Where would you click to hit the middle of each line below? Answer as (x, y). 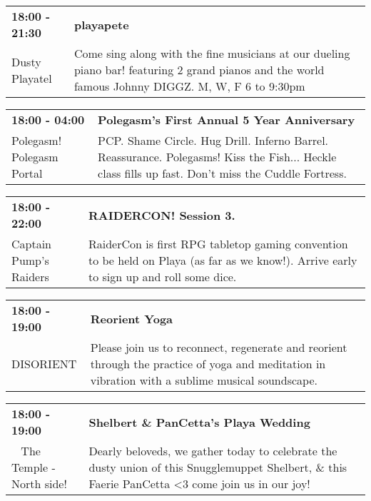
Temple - (34, 467)
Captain (32, 244)
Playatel (32, 78)
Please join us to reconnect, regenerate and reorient (219, 347)
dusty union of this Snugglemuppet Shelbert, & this (218, 467)
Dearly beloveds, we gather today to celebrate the (213, 451)
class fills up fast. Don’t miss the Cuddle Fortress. (222, 173)
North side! (39, 484)
